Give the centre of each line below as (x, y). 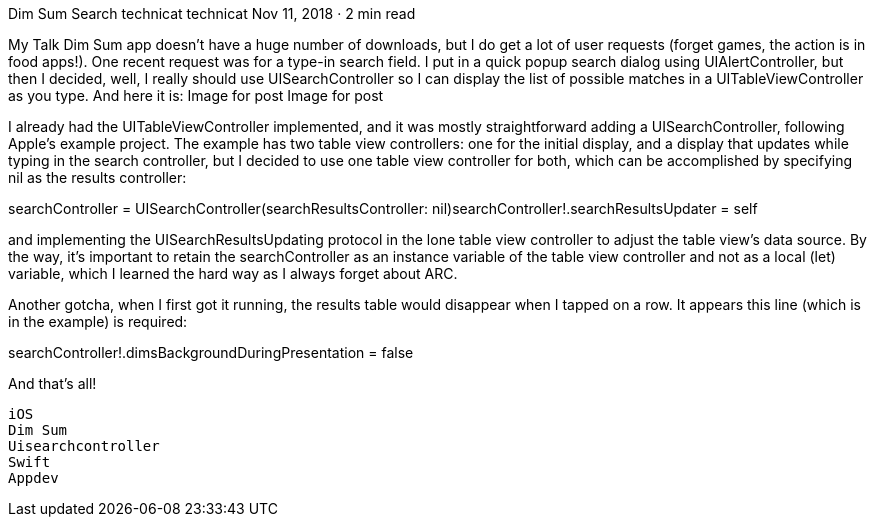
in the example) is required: (98, 321)
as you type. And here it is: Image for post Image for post (196, 95)
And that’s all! (52, 383)
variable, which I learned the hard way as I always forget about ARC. (233, 273)
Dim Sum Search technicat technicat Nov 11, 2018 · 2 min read (212, 13)
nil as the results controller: (97, 177)
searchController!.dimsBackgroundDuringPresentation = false (211, 352)
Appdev (33, 478)
